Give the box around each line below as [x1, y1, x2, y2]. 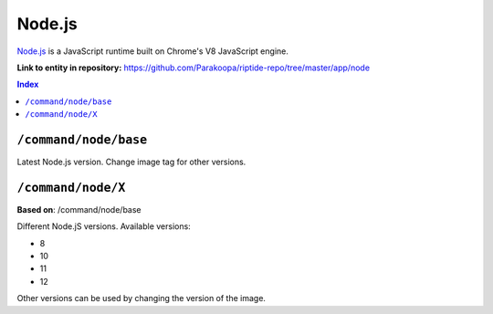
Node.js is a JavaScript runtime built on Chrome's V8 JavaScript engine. [16, 46, 289, 57]
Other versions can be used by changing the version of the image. [16, 293, 267, 304]
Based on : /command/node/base [16, 204, 142, 215]
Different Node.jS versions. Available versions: [16, 221, 191, 232]
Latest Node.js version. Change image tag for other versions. [16, 156, 246, 168]
